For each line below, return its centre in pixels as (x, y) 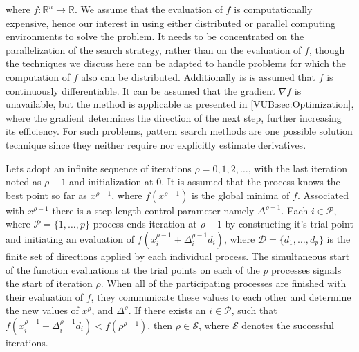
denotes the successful (288, 325)
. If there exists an (167, 310)
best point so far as (46, 195)
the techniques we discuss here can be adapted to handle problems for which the (176, 63)
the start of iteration (49, 283)
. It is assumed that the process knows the (251, 182)
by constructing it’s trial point (289, 224)
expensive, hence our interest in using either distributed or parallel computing (171, 22)
